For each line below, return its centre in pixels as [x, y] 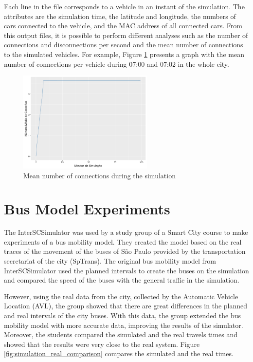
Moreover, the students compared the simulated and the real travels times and [121, 334]
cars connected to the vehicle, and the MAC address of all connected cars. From [123, 26]
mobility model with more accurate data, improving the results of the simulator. [124, 325]
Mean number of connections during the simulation [99, 175]
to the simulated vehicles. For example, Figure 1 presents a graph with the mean [124, 54]
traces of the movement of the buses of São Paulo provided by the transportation [125, 251]
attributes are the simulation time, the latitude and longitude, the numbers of [120, 16]
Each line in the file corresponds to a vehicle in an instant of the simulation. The [124, 6]
